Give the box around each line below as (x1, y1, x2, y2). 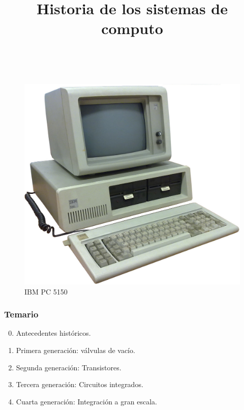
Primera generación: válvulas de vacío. (16, 344, 135, 355)
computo (101, 18, 163, 39)
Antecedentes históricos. (16, 328, 91, 338)
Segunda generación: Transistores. (16, 362, 121, 372)
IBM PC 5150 (24, 286, 68, 297)
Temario (4, 308, 39, 320)
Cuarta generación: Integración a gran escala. (16, 396, 157, 406)
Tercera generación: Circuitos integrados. (16, 379, 143, 390)
